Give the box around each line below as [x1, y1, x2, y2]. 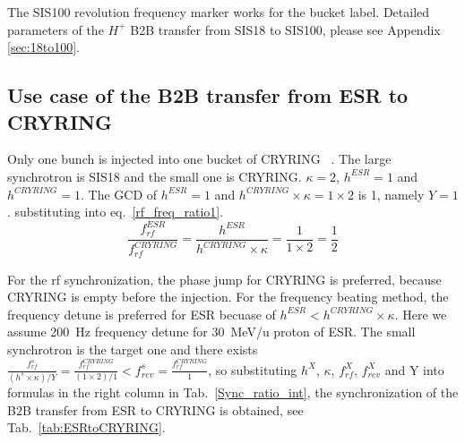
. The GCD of [81, 184, 158, 203]
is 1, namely [357, 184, 425, 203]
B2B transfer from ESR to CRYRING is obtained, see [7, 400, 304, 419]
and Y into [384, 360, 444, 379]
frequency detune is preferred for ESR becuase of [7, 304, 276, 323]
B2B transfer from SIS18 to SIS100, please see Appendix [130, 20, 441, 38]
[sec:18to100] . [7, 38, 80, 56]
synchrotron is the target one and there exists [7, 339, 258, 358]
